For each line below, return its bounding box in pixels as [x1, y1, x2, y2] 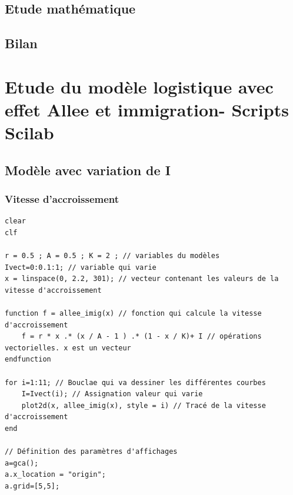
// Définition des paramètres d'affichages [5, 447, 178, 456]
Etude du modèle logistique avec [5, 74, 274, 98]
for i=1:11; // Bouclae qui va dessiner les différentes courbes [5, 378, 266, 387]
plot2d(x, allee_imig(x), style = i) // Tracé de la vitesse [21, 401, 266, 410]
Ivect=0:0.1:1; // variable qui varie [5, 263, 157, 272]
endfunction [5, 355, 51, 364]
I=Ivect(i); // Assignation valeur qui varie [21, 390, 203, 399]
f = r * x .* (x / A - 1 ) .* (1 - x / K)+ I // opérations [21, 332, 262, 341]
